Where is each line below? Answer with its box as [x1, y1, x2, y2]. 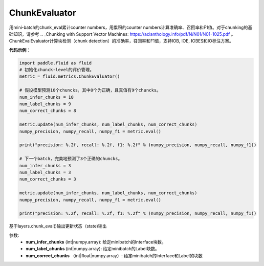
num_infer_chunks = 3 [19, 163, 71, 168]
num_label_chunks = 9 [19, 101, 71, 107]
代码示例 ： [9, 47, 31, 53]
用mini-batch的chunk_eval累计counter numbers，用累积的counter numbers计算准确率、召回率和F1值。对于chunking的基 [9, 24, 253, 30]
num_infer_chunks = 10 [19, 94, 74, 100]
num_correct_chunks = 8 [19, 108, 77, 113]
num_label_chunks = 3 [19, 169, 71, 175]
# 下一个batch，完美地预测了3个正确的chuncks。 [19, 156, 123, 161]
